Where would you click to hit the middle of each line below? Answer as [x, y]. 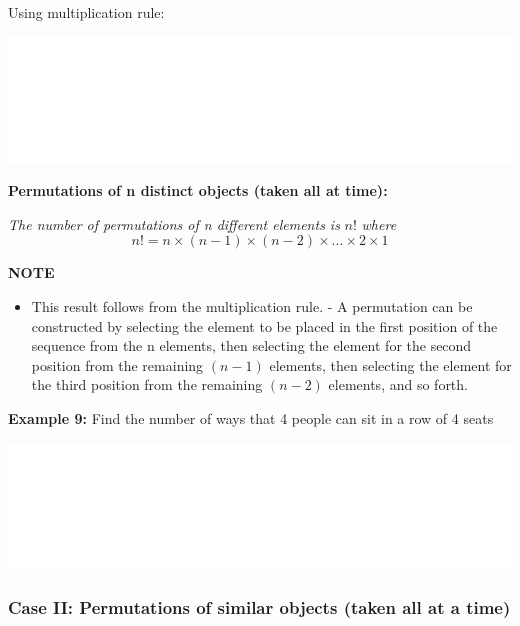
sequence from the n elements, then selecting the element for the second [251, 345]
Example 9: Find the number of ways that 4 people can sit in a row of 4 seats [251, 417]
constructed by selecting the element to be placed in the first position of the [264, 325]
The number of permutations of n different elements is [174, 223]
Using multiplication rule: [86, 12]
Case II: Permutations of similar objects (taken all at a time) [259, 607]
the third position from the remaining [147, 384]
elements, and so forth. [398, 384]
